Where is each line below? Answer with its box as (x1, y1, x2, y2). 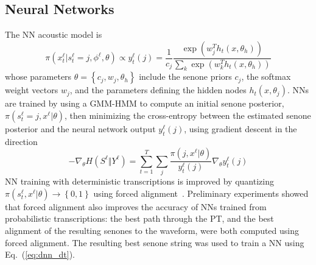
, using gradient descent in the (184, 122, 297, 135)
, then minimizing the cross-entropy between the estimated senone (64, 109, 311, 122)
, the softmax (241, 70, 291, 83)
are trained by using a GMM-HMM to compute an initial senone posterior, (5, 97, 284, 110)
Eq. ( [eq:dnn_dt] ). (5, 248, 75, 261)
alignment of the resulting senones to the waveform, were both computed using (5, 224, 300, 236)
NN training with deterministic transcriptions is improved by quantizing (5, 175, 274, 188)
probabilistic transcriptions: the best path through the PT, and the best (5, 212, 274, 225)
